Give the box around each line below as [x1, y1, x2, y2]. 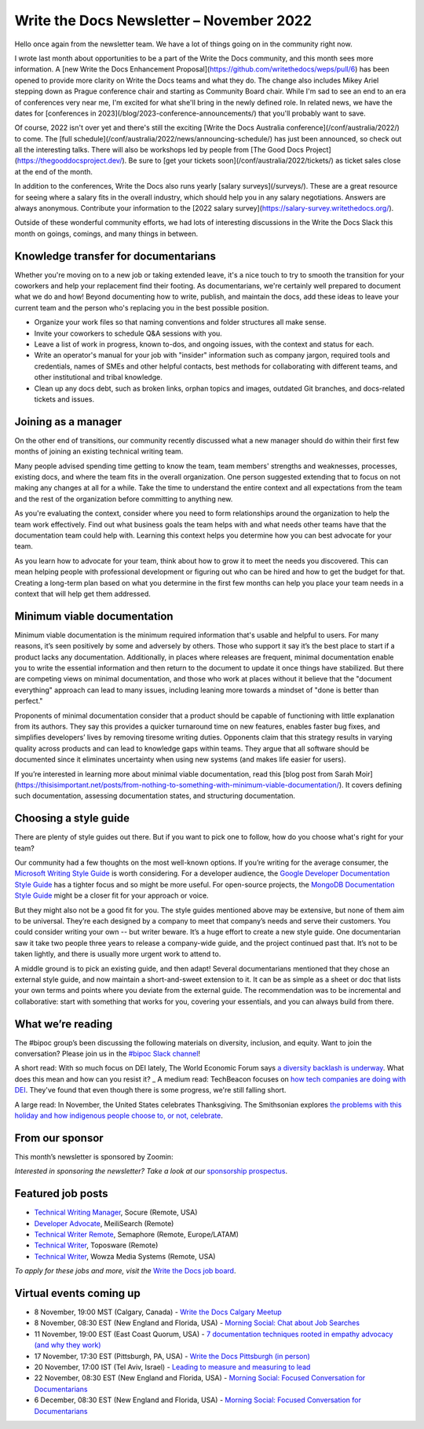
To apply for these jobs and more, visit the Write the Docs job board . [14, 1266, 236, 1276]
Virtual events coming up [14, 1286, 141, 1300]
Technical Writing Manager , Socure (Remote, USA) [34, 1207, 198, 1218]
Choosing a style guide [14, 812, 130, 825]
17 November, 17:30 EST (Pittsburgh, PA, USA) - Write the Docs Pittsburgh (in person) [34, 1351, 310, 1361]
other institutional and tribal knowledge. [34, 373, 163, 382]
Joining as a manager [14, 415, 122, 428]
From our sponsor [14, 1131, 104, 1144]
